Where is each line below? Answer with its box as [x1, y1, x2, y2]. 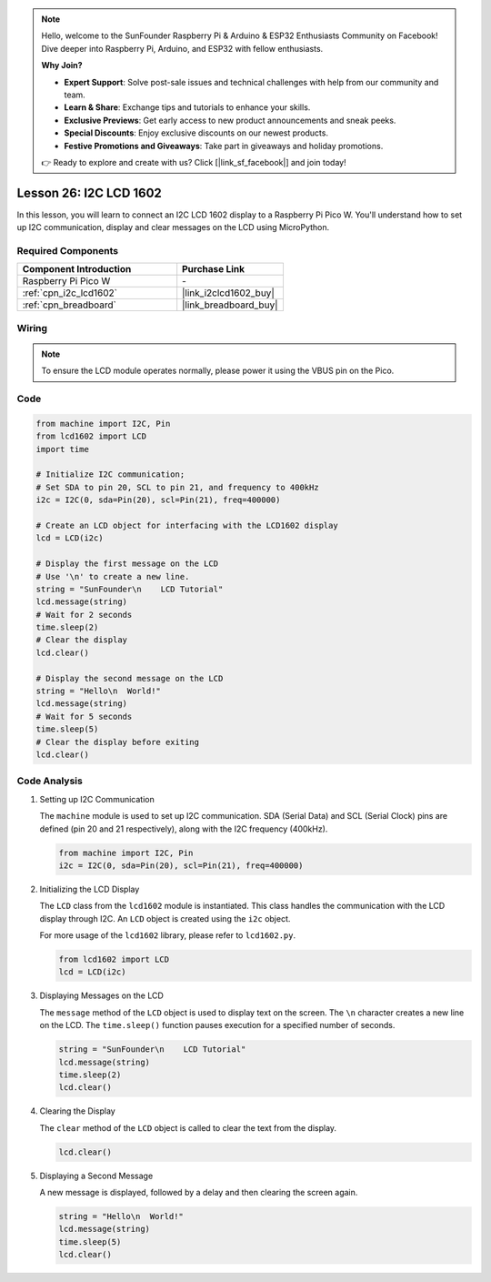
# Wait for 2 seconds [35, 610, 133, 620]
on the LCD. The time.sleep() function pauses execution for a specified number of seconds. [39, 1020, 396, 1031]
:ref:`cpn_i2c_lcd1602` [22, 287, 118, 299]
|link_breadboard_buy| [182, 298, 278, 311]
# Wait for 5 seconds [35, 711, 133, 722]
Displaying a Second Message [39, 1170, 154, 1181]
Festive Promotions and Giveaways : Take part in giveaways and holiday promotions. [64, 140, 384, 151]
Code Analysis [16, 774, 84, 787]
